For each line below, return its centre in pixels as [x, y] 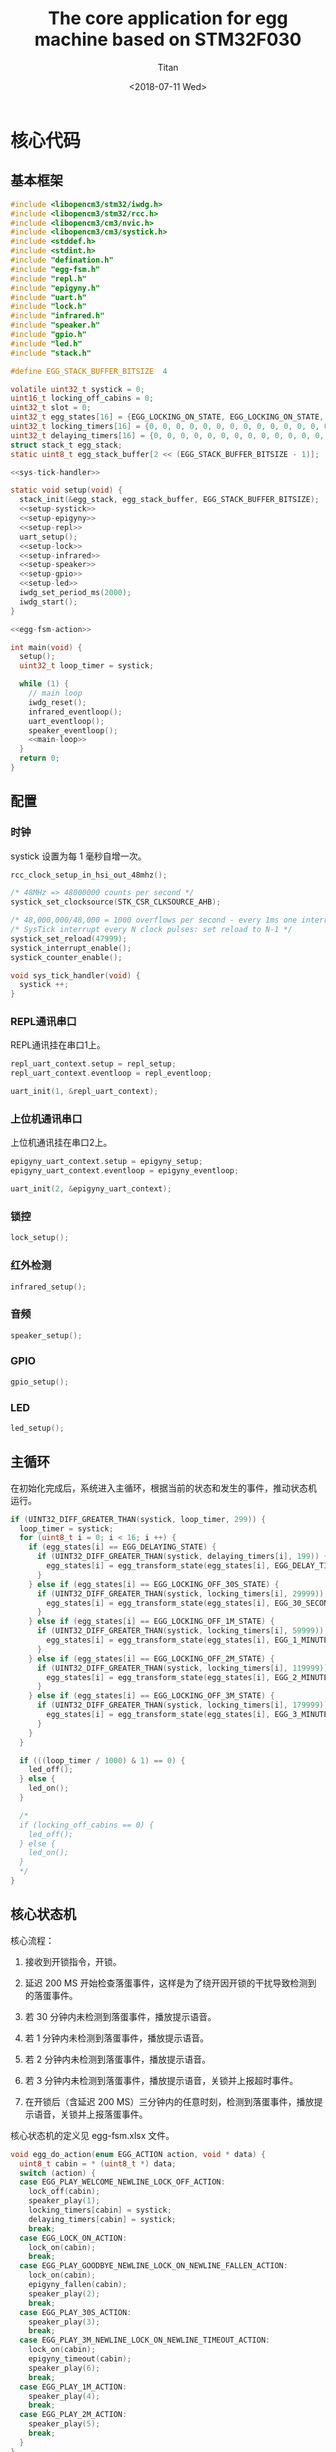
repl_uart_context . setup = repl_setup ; [93, 1064]
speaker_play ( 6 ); [64, 2368]
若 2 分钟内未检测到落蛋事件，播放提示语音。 [118, 2059]
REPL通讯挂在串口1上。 [58, 1045]
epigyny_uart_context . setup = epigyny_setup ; [106, 1162]
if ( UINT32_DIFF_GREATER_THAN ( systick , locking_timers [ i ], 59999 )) [180, 1631]
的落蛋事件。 [51, 1995]
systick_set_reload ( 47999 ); [69, 938]
